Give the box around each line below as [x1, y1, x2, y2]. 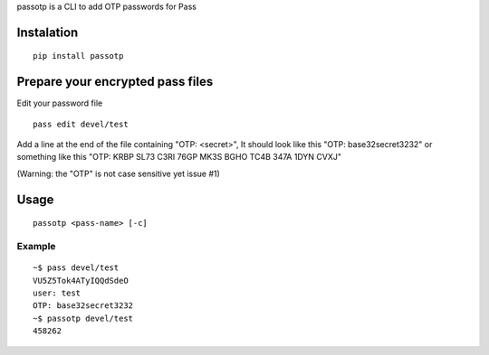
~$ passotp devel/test [33, 313, 134, 323]
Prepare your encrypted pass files [16, 74, 214, 89]
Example [16, 240, 56, 253]
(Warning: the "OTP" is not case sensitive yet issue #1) [16, 168, 221, 179]
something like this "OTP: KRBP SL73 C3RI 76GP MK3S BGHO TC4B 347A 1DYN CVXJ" [16, 152, 341, 163]
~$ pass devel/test [33, 263, 120, 273]
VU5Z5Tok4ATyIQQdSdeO [33, 276, 129, 285]
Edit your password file [16, 98, 103, 108]
